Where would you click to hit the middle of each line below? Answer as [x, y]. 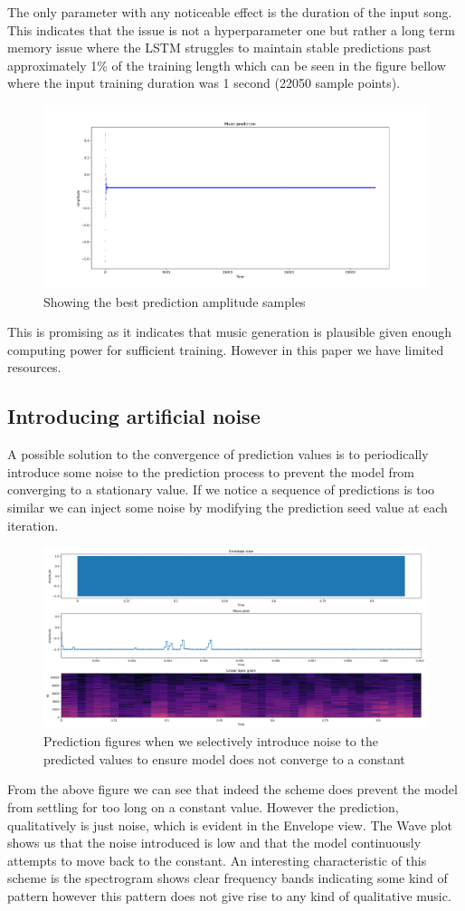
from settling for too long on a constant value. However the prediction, [203, 806]
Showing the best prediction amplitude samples [175, 301]
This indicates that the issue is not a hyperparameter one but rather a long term [231, 29]
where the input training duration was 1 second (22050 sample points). [204, 83]
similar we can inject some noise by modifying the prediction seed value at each [228, 507]
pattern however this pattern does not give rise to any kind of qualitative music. [229, 895]
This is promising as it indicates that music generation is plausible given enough [230, 332]
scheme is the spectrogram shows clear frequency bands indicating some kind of [228, 878]
